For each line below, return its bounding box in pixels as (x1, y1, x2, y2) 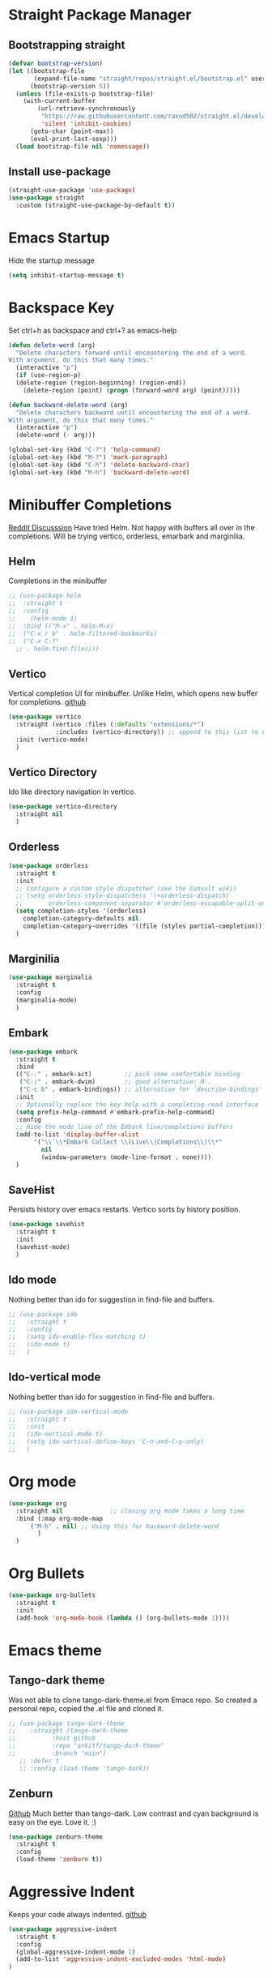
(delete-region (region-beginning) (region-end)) (15, 379, 186, 387)
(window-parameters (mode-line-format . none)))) (40, 1153, 212, 1161)
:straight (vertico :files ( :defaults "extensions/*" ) (15, 720, 205, 729)
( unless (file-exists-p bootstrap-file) (15, 89, 154, 98)
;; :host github (8, 1734, 96, 1743)
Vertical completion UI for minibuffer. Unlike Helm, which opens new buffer (8, 689, 258, 698)
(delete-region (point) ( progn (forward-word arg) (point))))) (23, 386, 241, 394)
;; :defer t (19, 1757, 60, 1765)
